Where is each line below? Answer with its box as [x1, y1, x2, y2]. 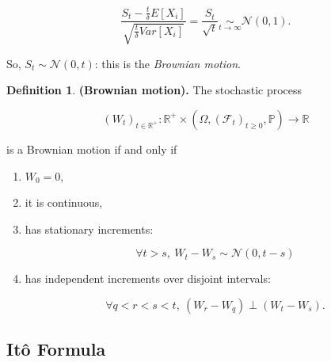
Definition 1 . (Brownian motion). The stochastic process [6, 82, 302, 98]
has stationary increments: [25, 220, 154, 237]
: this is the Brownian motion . [94, 55, 241, 71]
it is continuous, [25, 194, 103, 211]
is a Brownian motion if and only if [6, 140, 177, 157]
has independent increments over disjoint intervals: [25, 270, 271, 287]
